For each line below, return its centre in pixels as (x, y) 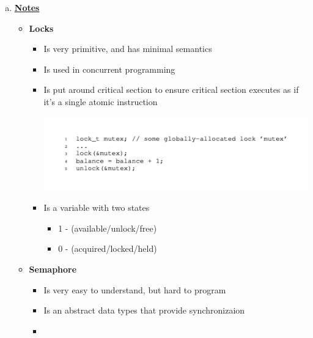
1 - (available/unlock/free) (108, 228)
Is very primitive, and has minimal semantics (128, 49)
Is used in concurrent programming (109, 69)
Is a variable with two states (97, 208)
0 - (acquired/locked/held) (108, 248)
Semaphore (53, 269)
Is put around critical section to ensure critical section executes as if (171, 90)
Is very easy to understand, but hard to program (135, 289)
